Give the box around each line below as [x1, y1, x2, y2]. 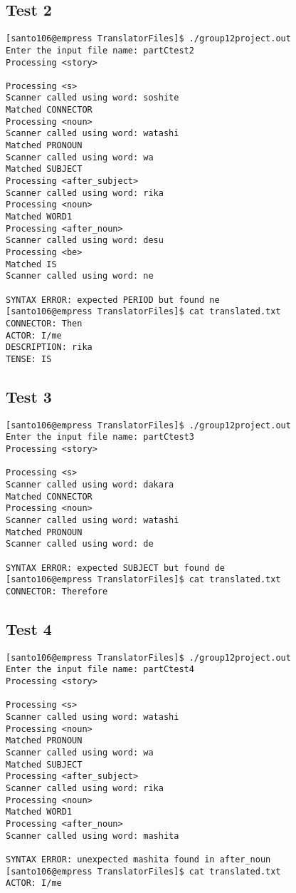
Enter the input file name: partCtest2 [6, 45, 194, 56]
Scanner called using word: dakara [6, 480, 174, 490]
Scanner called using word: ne [6, 271, 154, 282]
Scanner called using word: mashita [6, 830, 179, 841]
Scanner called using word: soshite [6, 93, 179, 103]
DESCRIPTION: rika [6, 342, 92, 353]
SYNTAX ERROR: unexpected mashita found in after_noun [6, 854, 271, 864]
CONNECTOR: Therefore [6, 586, 108, 597]
